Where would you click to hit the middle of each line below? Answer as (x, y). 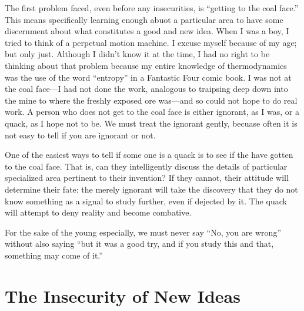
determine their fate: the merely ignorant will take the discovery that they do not (151, 189)
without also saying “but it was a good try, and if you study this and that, (139, 244)
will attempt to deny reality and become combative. (98, 212)
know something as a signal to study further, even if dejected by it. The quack (146, 201)
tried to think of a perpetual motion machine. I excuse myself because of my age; (151, 42)
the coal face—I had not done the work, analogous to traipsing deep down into (146, 89)
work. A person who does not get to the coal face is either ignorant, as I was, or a (152, 112)
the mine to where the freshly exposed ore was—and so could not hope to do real (151, 100)
